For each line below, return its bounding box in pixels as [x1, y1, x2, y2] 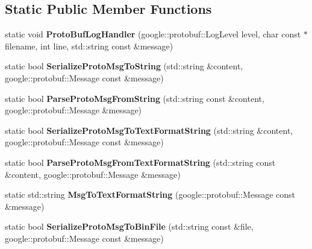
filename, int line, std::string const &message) [5, 39, 173, 52]
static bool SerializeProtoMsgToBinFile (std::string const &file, [5, 220, 254, 233]
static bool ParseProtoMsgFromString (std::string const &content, [5, 92, 264, 104]
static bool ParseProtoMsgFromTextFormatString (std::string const [5, 156, 276, 168]
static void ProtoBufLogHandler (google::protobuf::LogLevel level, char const [5, 28, 301, 40]
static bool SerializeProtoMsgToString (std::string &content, [5, 60, 243, 72]
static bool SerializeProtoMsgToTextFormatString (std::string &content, [5, 124, 293, 136]
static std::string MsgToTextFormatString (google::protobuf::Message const [5, 188, 296, 201]
